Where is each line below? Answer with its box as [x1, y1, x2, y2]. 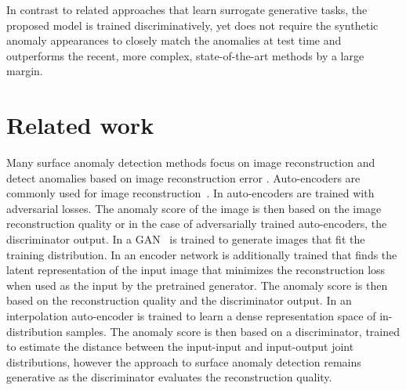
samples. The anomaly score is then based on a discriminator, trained [66, 323, 401, 339]
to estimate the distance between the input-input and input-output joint [6, 338, 354, 355]
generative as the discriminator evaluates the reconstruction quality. [6, 369, 332, 385]
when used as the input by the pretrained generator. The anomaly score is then [6, 276, 388, 293]
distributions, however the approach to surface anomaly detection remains [6, 353, 361, 370]
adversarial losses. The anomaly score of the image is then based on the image [6, 200, 382, 216]
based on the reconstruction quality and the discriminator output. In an [6, 292, 352, 309]
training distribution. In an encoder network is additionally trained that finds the [6, 246, 397, 262]
